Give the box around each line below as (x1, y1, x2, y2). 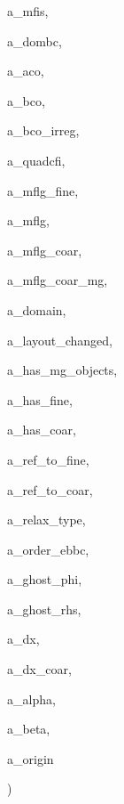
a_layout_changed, (7, 330, 113, 349)
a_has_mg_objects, (7, 361, 118, 379)
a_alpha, (7, 689, 56, 708)
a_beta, (7, 719, 50, 738)
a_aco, (7, 61, 44, 80)
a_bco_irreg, (7, 121, 80, 140)
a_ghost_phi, (7, 570, 82, 589)
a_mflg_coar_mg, (7, 271, 108, 289)
